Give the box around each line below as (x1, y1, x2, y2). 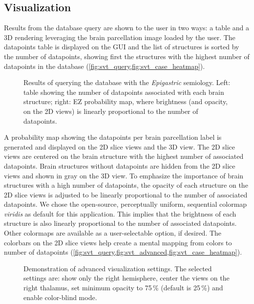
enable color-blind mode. (23, 292, 97, 302)
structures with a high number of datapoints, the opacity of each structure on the (4, 180, 248, 190)
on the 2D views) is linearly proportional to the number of (23, 106, 198, 116)
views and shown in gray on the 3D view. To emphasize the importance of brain (4, 170, 244, 180)
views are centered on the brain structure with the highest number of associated (4, 151, 244, 161)
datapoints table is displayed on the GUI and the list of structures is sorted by (4, 42, 239, 52)
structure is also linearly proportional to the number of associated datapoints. (4, 218, 237, 228)
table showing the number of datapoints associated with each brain (23, 87, 224, 97)
